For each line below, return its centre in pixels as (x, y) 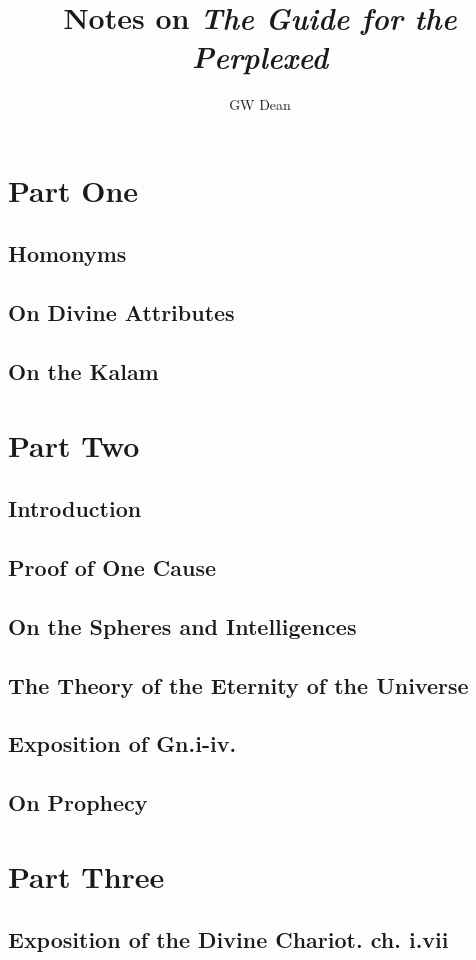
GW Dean (260, 104)
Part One (73, 189)
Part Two (74, 444)
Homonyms (67, 253)
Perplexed (260, 57)
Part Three (86, 875)
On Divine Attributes (121, 312)
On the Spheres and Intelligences (182, 625)
